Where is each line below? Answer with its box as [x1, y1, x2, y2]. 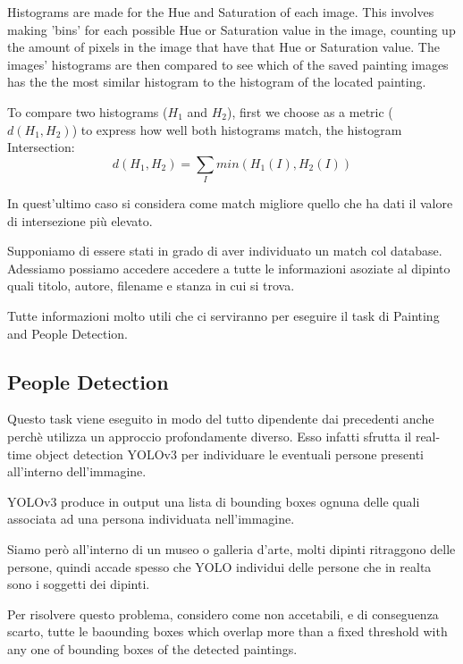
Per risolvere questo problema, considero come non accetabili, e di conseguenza [7, 604, 439, 623]
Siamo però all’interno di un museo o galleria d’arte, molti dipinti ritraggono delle [7, 540, 456, 558]
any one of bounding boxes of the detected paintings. [7, 639, 298, 658]
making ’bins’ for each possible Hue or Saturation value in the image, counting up [7, 20, 456, 38]
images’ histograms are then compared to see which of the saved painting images [7, 55, 449, 73]
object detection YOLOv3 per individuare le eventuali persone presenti [35, 444, 425, 463]
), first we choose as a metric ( [227, 102, 393, 121]
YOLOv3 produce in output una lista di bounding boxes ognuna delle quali [7, 492, 420, 510]
